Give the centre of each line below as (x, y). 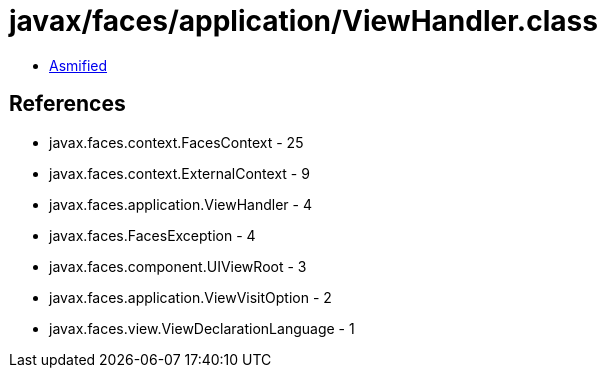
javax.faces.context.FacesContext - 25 (176, 142)
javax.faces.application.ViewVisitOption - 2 (190, 297)
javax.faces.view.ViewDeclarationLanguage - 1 (202, 328)
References (67, 104)
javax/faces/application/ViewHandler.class (303, 21)
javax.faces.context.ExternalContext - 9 (179, 173)
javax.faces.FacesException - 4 (152, 235)
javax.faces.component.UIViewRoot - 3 (178, 266)
